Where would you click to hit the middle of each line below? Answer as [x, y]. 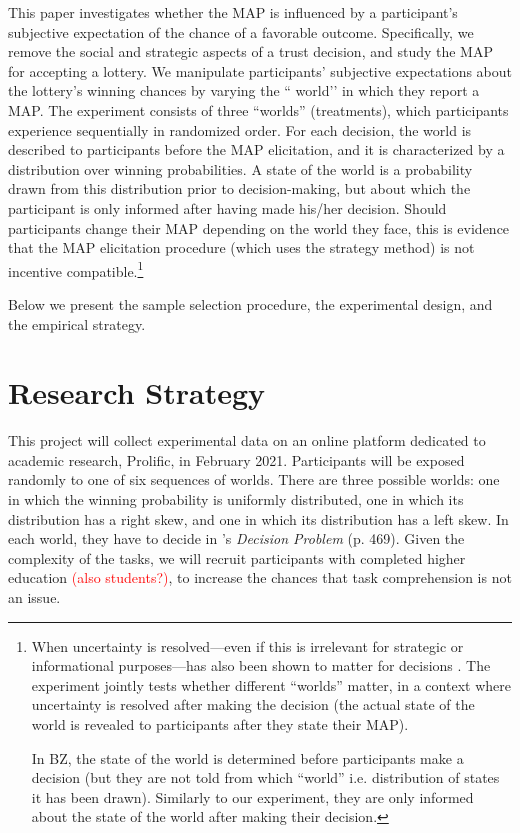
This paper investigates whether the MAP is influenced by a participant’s [233, 12]
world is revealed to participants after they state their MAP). [220, 724]
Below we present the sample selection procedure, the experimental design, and [250, 303]
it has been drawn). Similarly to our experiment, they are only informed [252, 796]
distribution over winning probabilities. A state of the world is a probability [240, 168]
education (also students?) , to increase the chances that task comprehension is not [260, 577]
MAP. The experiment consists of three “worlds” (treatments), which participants [258, 109]
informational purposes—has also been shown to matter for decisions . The [261, 665]
